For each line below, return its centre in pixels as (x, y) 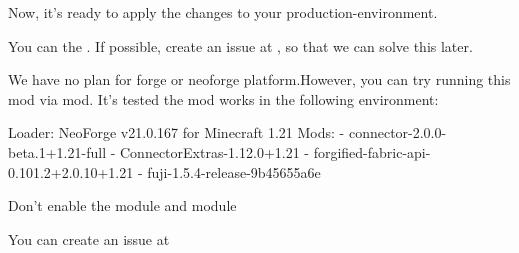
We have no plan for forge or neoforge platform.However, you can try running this (259, 79)
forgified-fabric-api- (372, 151)
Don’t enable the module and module (122, 205)
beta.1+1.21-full (57, 151)
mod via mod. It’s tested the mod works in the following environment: (223, 98)
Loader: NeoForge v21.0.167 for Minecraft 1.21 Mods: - (176, 132)
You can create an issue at (89, 238)
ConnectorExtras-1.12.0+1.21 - (214, 151)
